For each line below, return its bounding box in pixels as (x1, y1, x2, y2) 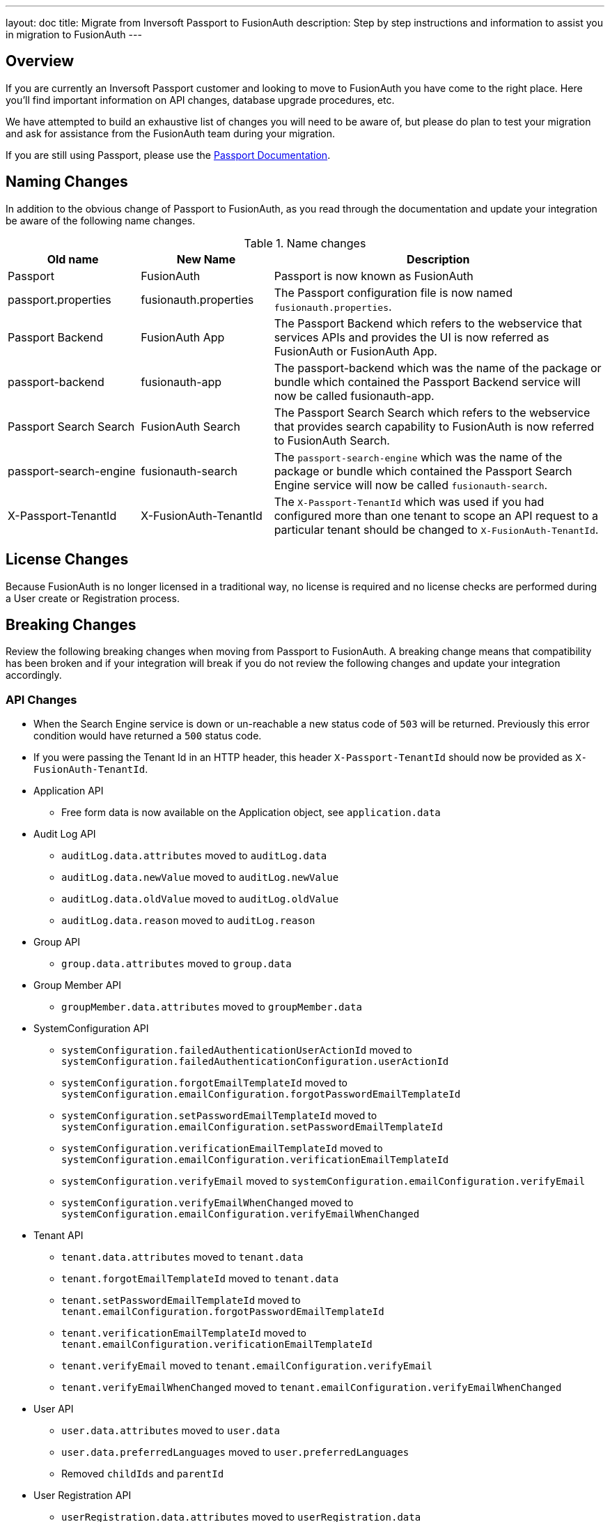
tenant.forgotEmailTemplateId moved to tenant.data (61, 1273, 339, 1285)
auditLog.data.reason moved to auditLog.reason (61, 914, 315, 927)
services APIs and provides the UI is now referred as (274, 330, 549, 344)
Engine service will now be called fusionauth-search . (274, 477, 548, 492)
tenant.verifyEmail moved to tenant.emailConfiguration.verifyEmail (61, 1360, 432, 1372)
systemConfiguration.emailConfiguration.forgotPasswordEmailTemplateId (61, 1089, 461, 1100)
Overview (6, 52, 75, 70)
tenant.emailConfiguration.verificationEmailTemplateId (61, 1339, 373, 1351)
